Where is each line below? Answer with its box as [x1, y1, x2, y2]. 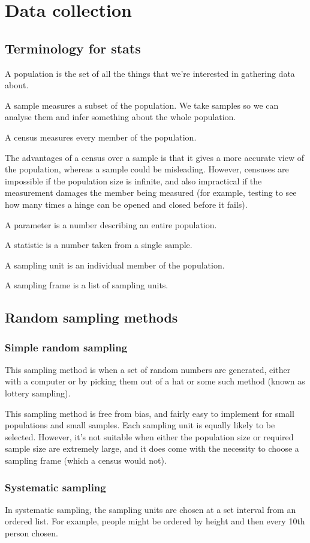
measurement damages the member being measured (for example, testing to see [5, 186, 297, 199]
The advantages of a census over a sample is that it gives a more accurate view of [5, 151, 305, 163]
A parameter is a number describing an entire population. [5, 218, 217, 231]
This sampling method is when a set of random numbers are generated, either [5, 363, 291, 375]
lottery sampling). [5, 387, 71, 399]
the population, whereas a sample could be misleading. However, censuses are [5, 163, 289, 175]
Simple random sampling [5, 339, 128, 354]
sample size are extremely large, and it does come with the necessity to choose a [5, 442, 299, 455]
